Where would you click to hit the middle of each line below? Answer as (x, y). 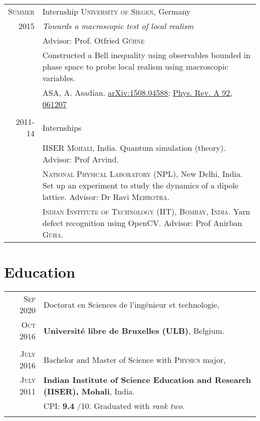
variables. (59, 78)
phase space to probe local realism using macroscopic (135, 66)
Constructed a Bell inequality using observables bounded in (146, 55)
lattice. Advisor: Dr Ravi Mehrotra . (106, 197)
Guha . (53, 234)
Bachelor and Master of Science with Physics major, (135, 359)
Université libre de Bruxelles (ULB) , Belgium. (134, 330)
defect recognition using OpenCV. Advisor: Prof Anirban (142, 223)
